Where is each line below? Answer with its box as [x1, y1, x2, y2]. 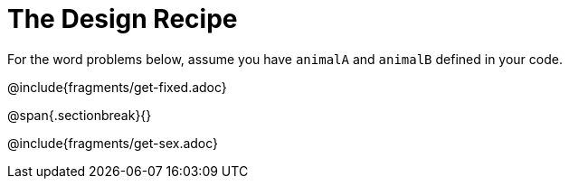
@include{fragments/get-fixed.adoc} [7, 79, 227, 95]
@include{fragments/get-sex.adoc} [7, 135, 219, 151]
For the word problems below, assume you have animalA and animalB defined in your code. [7, 51, 563, 67]
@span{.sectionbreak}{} [7, 107, 152, 123]
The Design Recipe [7, 4, 238, 34]
